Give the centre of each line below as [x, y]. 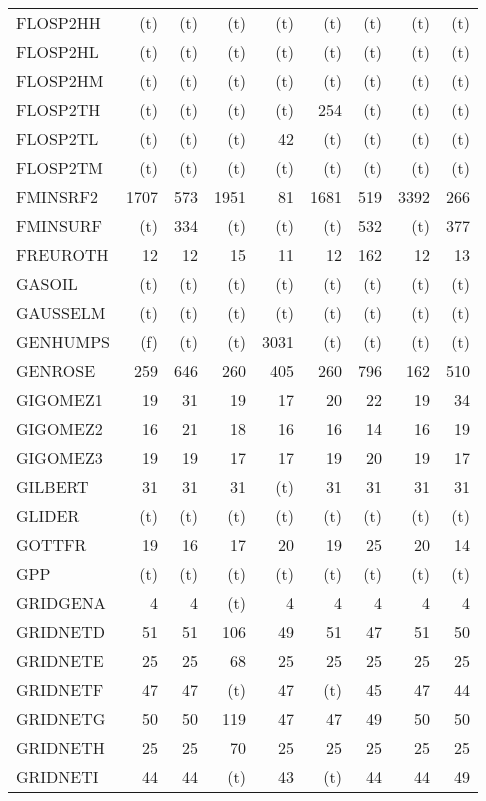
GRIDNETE [60, 660]
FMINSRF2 [57, 196]
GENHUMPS [63, 341]
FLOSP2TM [59, 167]
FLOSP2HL [57, 51]
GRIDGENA [61, 602]
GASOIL [47, 283]
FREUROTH [62, 254]
